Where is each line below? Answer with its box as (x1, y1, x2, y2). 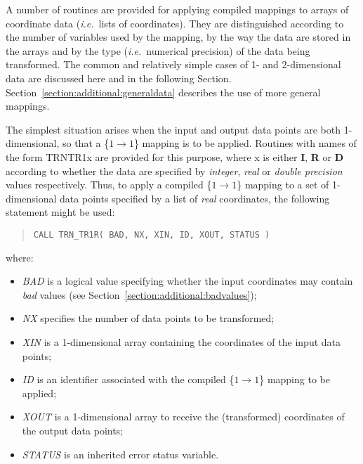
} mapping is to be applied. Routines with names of (133, 136, 357, 150)
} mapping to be (259, 372, 330, 387)
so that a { (62, 136, 110, 150)
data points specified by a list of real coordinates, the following (60, 191, 330, 205)
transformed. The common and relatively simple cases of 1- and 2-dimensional (6, 57, 341, 72)
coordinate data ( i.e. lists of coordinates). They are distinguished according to (6, 15, 344, 30)
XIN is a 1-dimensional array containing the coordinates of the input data (22, 334, 341, 349)
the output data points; (22, 423, 124, 437)
